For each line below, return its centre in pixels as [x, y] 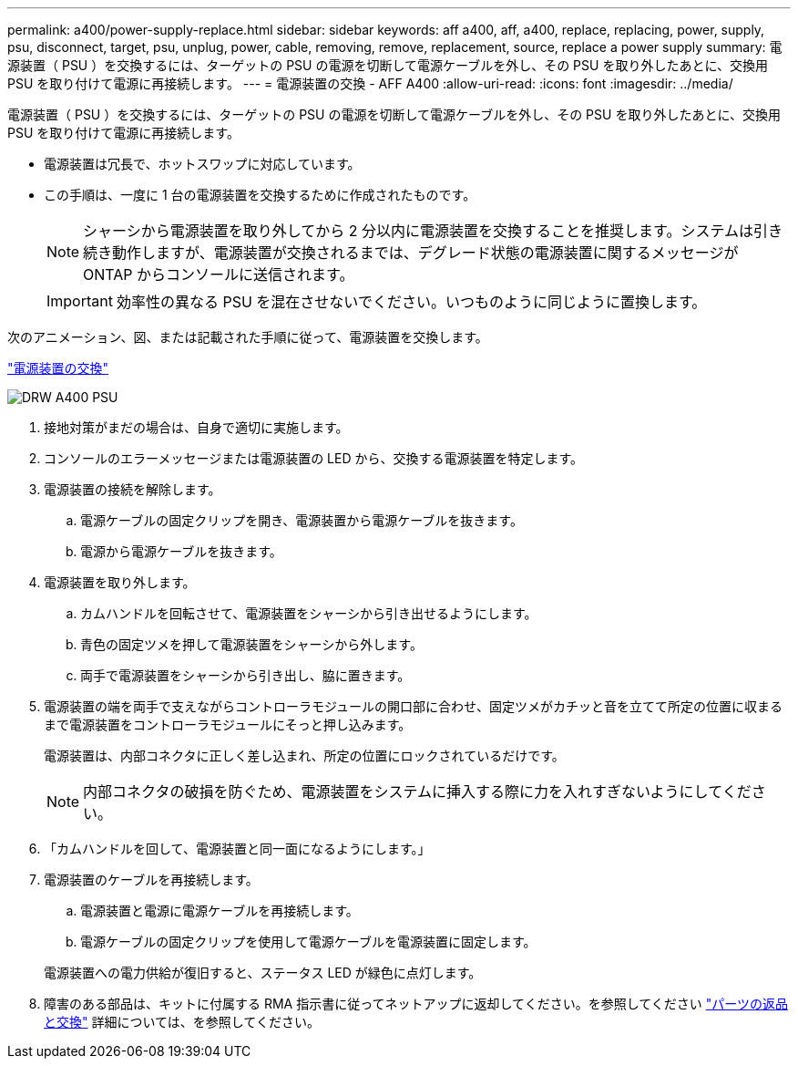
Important [80, 301]
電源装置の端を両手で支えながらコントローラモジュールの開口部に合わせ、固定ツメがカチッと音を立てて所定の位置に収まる [414, 706]
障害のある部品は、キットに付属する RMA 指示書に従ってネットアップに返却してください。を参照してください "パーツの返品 [416, 1004]
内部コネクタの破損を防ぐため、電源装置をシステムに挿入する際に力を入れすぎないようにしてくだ [417, 792]
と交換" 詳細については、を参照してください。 [182, 1022]
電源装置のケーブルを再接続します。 [151, 880]
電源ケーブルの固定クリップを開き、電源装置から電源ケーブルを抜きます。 [302, 520]
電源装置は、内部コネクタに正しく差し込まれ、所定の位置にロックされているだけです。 [304, 756]
